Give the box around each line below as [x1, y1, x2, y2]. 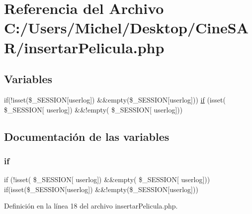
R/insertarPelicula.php [4, 37, 165, 57]
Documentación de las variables [4, 128, 169, 144]
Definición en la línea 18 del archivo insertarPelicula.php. [4, 201, 178, 211]
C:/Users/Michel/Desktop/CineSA [4, 17, 249, 38]
